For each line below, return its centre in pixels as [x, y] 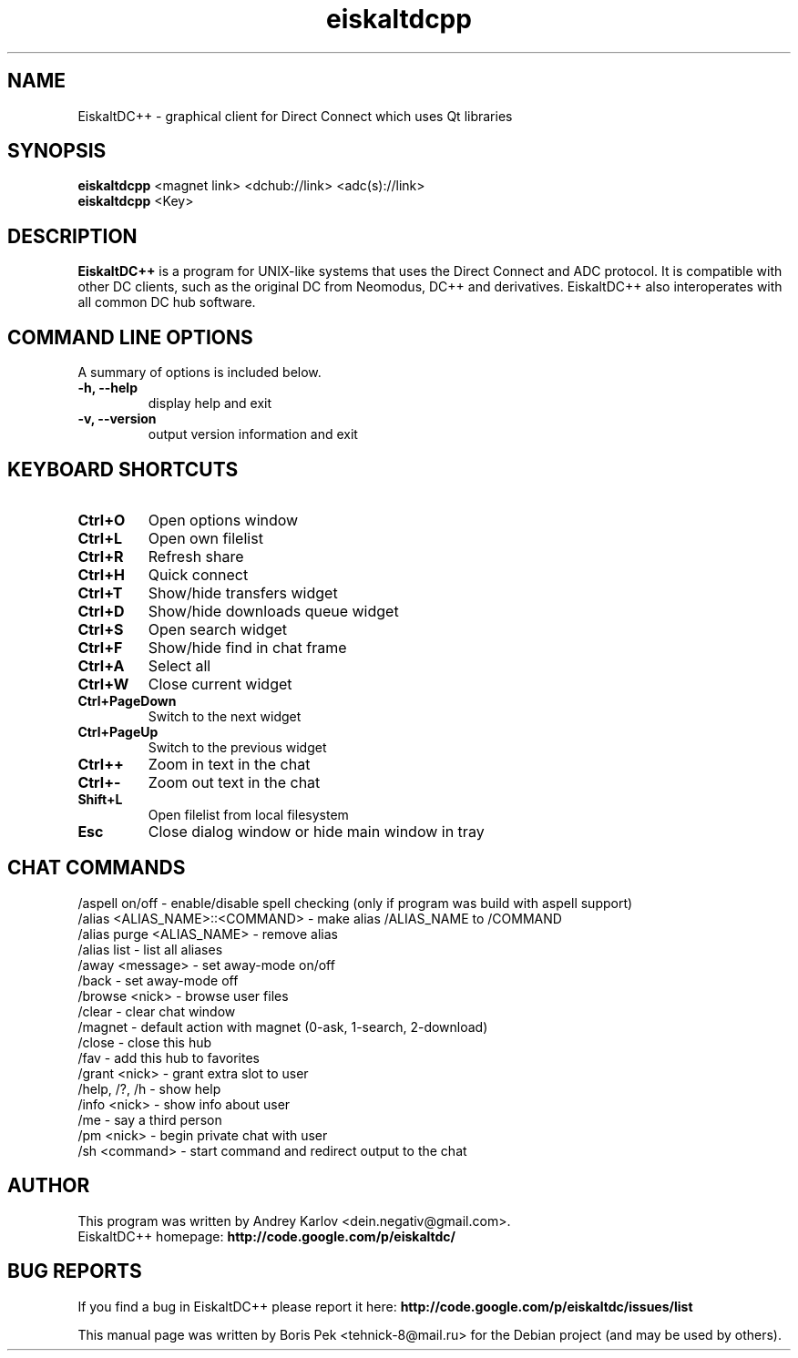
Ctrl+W [103, 684]
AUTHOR [49, 1186]
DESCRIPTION [72, 236]
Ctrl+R [101, 556]
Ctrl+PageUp [118, 731]
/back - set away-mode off [158, 980]
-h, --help [107, 388]
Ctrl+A [101, 665]
